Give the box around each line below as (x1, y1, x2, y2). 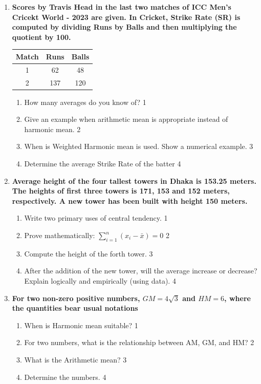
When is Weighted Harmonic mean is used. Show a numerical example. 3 (24, 141, 253, 152)
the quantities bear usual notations (12, 303, 138, 313)
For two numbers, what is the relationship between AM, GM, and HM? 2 (24, 337, 254, 348)
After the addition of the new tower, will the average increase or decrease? (24, 265, 257, 276)
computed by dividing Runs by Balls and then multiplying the (12, 22, 237, 32)
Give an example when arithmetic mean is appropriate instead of (24, 114, 228, 124)
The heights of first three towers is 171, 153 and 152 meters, (12, 185, 230, 196)
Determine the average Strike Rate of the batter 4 (24, 158, 181, 169)
